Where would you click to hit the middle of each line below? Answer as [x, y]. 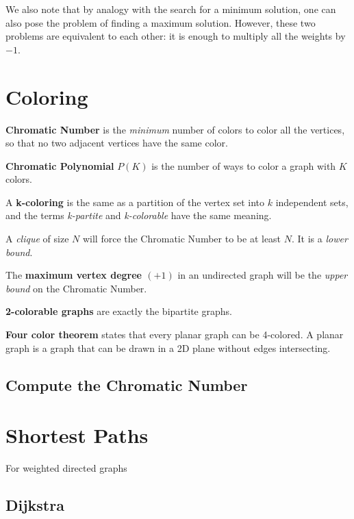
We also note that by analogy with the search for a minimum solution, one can [171, 9]
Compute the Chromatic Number [127, 384]
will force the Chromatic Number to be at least [182, 239]
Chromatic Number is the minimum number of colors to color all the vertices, [175, 129]
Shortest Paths [77, 435]
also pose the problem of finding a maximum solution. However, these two [161, 22]
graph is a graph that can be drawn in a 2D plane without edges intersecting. [168, 347]
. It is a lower [319, 239]
